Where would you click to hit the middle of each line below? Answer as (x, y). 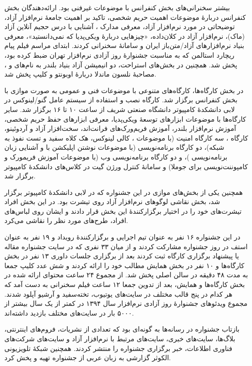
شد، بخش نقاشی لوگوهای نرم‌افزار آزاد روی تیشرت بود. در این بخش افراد (112, 201)
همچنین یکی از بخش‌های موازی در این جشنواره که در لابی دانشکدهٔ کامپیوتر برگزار (124, 192)
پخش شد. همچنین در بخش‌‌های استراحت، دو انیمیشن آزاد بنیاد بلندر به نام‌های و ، (121, 64)
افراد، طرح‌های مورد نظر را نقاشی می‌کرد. (66, 220)
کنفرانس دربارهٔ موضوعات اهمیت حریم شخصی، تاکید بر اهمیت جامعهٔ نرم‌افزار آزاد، (125, 17)
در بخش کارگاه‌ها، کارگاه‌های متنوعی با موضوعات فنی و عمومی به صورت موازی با (124, 90)
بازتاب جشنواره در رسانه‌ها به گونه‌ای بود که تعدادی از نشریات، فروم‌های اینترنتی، (122, 329)
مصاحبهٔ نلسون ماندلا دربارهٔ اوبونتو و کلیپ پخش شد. (80, 74)
